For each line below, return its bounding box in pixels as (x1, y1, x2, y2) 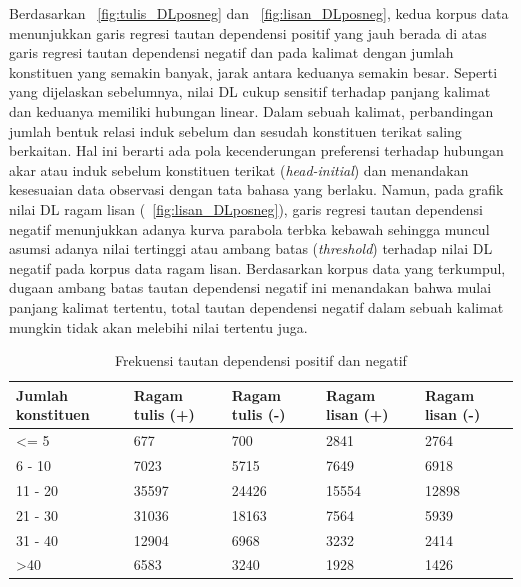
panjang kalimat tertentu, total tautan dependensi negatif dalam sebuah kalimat (9, 296, 504, 317)
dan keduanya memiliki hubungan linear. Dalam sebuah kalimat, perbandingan (9, 100, 494, 121)
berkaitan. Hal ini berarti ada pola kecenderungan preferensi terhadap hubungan (9, 140, 504, 161)
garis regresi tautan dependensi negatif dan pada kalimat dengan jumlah (9, 42, 454, 63)
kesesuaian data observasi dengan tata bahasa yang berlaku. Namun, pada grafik (9, 179, 504, 200)
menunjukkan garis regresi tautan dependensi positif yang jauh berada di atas (9, 22, 487, 43)
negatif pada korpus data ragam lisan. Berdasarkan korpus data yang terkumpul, (9, 257, 506, 278)
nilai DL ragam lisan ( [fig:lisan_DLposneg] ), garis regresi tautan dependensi (9, 198, 483, 219)
